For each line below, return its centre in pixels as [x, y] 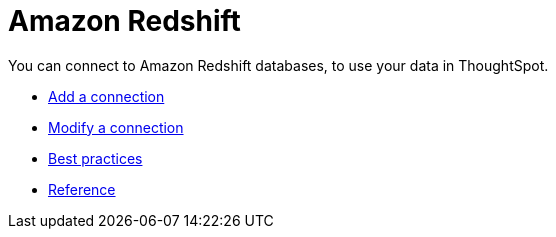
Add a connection [106, 96]
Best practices [95, 158]
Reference [82, 189]
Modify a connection [116, 127]
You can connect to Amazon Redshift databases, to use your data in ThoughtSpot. [278, 65]
